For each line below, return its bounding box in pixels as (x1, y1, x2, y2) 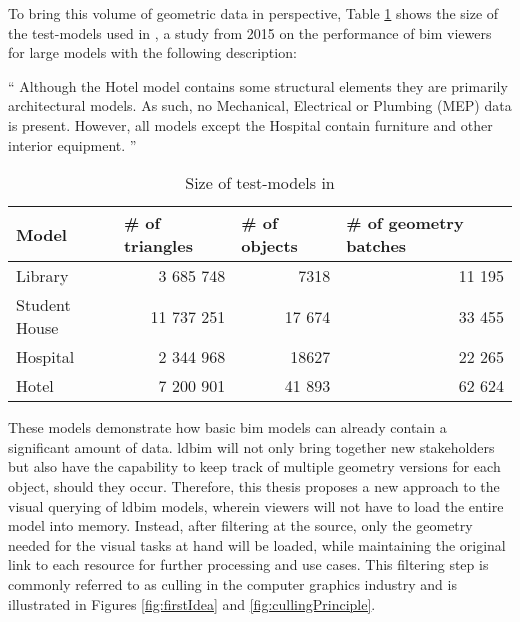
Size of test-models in (185, 171, 335, 195)
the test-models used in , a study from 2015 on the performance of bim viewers (8, 22, 492, 43)
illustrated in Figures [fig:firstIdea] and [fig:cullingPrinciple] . (8, 593, 376, 614)
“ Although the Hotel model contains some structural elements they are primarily (8, 75, 508, 96)
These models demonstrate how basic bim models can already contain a (8, 417, 447, 438)
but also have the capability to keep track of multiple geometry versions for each (8, 456, 501, 477)
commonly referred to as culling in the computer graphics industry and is (8, 573, 457, 594)
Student (16, 293, 71, 317)
